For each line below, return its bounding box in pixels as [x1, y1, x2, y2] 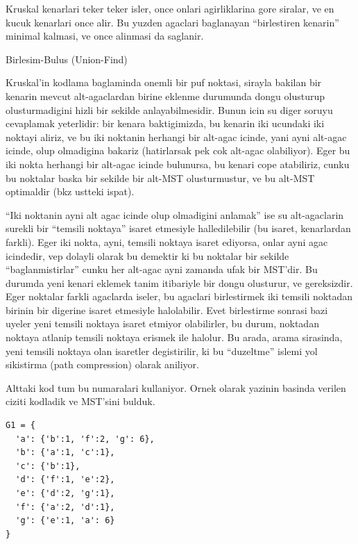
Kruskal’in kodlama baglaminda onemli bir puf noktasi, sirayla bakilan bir [6, 75, 322, 90]
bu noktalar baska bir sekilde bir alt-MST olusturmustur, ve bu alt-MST [6, 170, 315, 185]
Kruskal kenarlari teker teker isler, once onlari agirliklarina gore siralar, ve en [6, 1, 334, 15]
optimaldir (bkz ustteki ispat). [6, 184, 135, 199]
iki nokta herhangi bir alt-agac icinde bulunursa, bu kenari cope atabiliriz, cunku [6, 156, 350, 171]
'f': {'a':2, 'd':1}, [15, 502, 115, 512]
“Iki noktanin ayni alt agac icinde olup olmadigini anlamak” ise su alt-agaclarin [6, 207, 344, 222]
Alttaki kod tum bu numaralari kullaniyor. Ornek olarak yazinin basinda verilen [6, 380, 346, 395]
